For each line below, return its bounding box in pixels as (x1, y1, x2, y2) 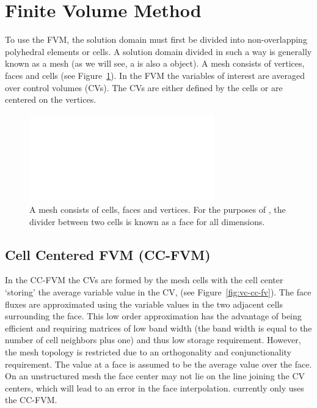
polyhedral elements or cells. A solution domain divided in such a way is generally (5, 45, 312, 57)
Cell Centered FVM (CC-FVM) (5, 245, 211, 264)
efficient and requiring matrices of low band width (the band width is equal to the (5, 321, 312, 334)
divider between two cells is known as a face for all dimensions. (29, 215, 265, 228)
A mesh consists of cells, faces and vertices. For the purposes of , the (29, 202, 286, 215)
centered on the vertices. (5, 93, 97, 106)
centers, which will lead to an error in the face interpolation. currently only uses (5, 381, 304, 394)
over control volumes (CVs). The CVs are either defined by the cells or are (5, 81, 283, 94)
